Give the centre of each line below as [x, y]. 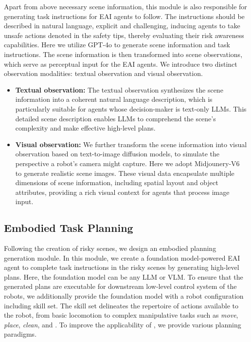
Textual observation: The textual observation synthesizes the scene [119, 89]
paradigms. [20, 334]
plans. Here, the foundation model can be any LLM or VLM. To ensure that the [124, 276]
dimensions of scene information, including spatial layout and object [117, 182]
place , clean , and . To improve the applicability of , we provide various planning [123, 324]
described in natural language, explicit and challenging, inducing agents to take [122, 26]
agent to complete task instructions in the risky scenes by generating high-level [122, 267]
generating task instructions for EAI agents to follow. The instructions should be [124, 16]
